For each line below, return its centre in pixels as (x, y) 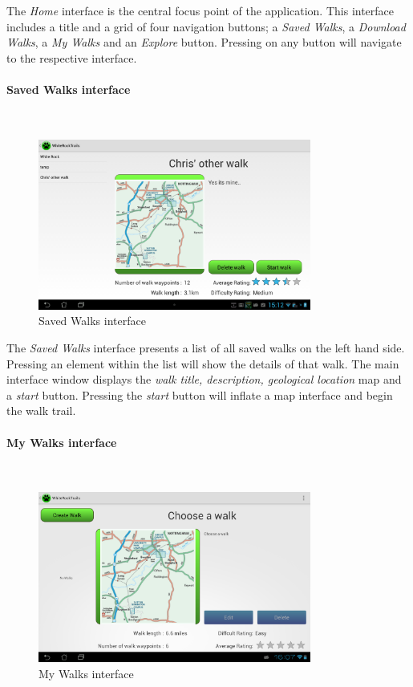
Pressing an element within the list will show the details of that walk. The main (203, 363)
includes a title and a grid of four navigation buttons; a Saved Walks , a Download (206, 26)
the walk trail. (41, 411)
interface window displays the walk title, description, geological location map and (204, 379)
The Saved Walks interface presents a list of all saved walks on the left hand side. (206, 347)
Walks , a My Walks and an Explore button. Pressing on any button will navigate (204, 42)
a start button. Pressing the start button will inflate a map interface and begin (200, 394)
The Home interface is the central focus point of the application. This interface (200, 10)
